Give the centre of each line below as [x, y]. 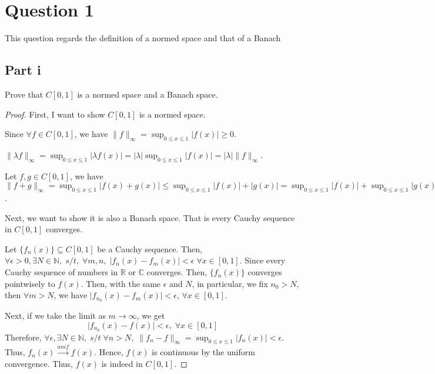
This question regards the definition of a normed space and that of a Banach [143, 38]
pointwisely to [30, 283]
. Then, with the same [121, 283]
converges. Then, [177, 272]
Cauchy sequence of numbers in [61, 272]
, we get [151, 315]
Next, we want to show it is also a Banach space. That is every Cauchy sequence [150, 217]
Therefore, [23, 337]
